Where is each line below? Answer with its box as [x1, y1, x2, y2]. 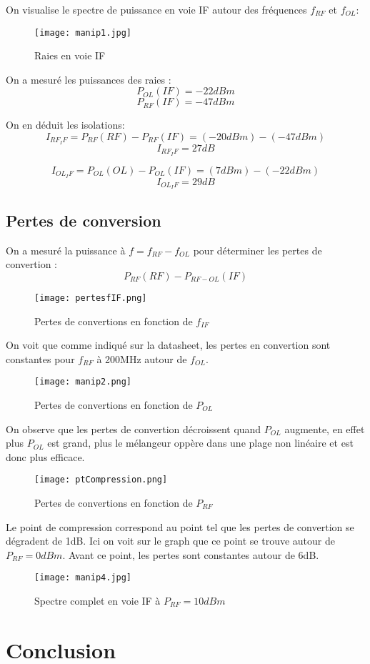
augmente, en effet [284, 421, 365, 436]
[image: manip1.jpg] [34, 27, 132, 38]
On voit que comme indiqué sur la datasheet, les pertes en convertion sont [6, 337, 331, 352]
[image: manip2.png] [34, 377, 132, 387]
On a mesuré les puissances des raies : [6, 71, 171, 86]
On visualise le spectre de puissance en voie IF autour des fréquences [6, 2, 307, 16]
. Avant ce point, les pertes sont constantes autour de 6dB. [62, 547, 319, 562]
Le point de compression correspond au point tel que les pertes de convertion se [6, 519, 354, 534]
